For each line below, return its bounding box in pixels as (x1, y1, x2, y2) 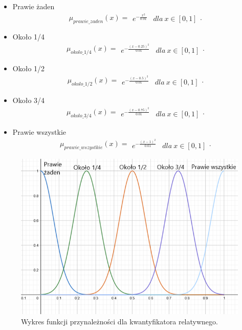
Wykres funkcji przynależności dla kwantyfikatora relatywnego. (21, 316, 218, 327)
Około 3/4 (12, 95, 45, 106)
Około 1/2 (12, 63, 45, 74)
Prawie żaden (12, 1, 55, 11)
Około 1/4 (12, 31, 45, 42)
